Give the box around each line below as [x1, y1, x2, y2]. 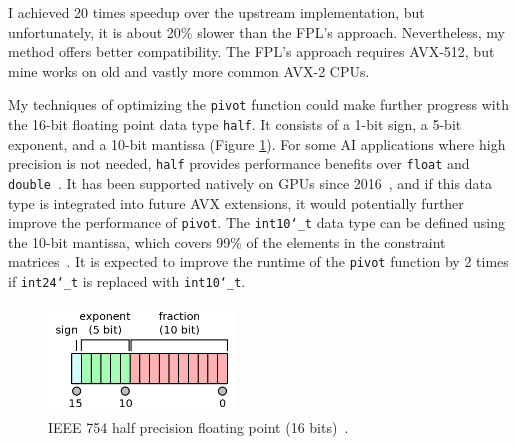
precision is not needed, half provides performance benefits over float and [8, 153, 470, 174]
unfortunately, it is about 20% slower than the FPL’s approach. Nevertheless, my [8, 21, 505, 42]
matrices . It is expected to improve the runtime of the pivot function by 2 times [8, 251, 509, 272]
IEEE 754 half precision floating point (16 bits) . [48, 417, 349, 438]
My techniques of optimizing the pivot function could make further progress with [8, 94, 509, 115]
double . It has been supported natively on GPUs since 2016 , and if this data [8, 172, 492, 193]
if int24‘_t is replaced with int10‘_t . [8, 271, 246, 292]
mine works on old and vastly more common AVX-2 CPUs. [8, 60, 370, 81]
